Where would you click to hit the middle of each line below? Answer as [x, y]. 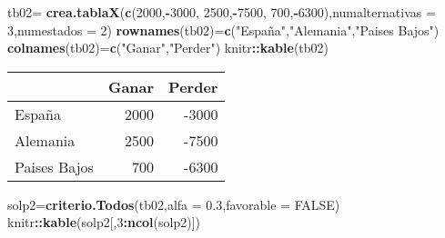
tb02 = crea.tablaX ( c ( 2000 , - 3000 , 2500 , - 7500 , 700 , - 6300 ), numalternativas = [222, 12]
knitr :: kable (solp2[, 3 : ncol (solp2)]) [104, 222]
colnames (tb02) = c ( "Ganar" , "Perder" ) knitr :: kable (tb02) [168, 48]
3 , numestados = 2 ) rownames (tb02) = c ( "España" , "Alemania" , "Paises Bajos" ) [223, 30]
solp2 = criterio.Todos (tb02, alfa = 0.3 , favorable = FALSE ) [174, 204]
